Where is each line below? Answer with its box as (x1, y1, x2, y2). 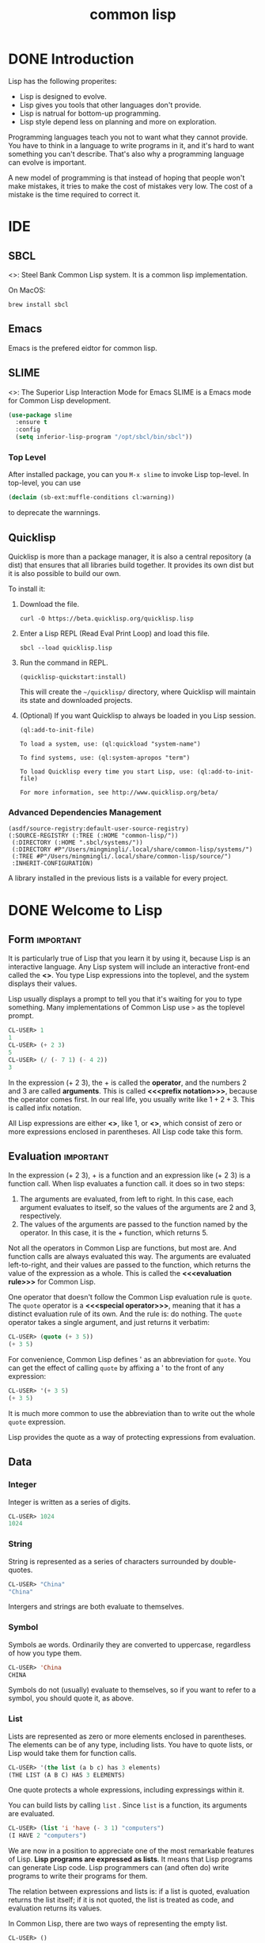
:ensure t (15, 418, 47, 426)
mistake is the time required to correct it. (8, 189, 141, 199)
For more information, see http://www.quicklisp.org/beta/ (19, 788, 219, 797)
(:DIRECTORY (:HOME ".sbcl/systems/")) (11, 838, 144, 847)
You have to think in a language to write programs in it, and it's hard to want (8, 140, 255, 150)
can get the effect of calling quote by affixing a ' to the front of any (8, 1363, 225, 1372)
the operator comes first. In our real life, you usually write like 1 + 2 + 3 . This (8, 1094, 256, 1104)
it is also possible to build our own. (8, 569, 121, 578)
